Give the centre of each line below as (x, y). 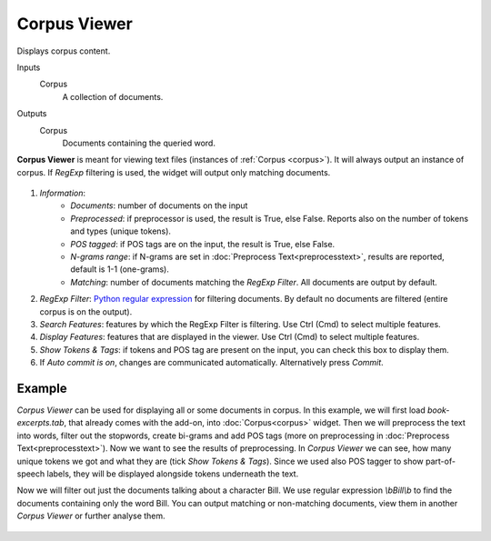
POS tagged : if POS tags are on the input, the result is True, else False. (203, 244)
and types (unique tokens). (121, 231)
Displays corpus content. (64, 51)
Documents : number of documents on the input (159, 205)
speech (31, 474)
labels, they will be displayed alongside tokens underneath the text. (173, 474)
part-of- (441, 461)
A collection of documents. (113, 96)
